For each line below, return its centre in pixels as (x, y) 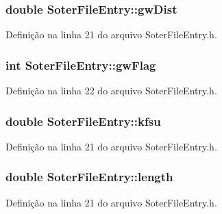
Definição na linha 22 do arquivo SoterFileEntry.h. (111, 91)
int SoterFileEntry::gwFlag (81, 65)
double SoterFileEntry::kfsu (83, 121)
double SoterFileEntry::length (89, 177)
